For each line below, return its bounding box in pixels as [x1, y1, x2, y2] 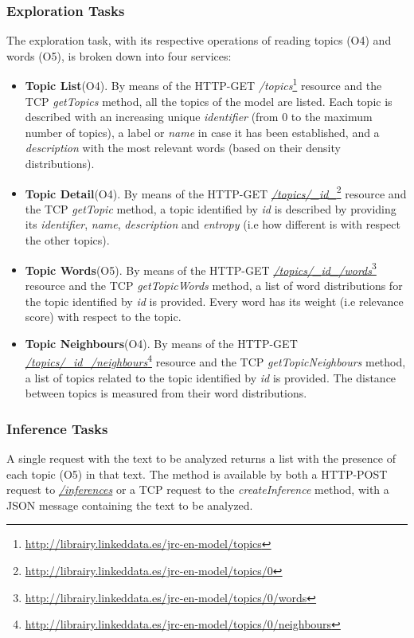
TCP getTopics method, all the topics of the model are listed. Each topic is [25, 92, 393, 109]
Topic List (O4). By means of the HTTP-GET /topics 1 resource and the [25, 75, 382, 94]
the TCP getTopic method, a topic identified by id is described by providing [25, 200, 396, 217]
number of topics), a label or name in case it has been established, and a [25, 123, 380, 140]
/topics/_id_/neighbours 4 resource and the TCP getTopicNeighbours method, [25, 351, 406, 370]
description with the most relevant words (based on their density [25, 139, 341, 156]
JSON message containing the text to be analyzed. [6, 496, 253, 513]
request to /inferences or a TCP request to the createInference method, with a [6, 481, 389, 498]
